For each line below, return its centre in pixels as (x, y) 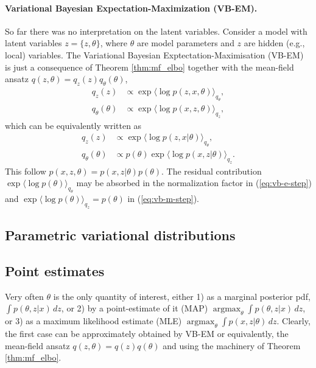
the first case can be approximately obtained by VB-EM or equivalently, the (147, 333)
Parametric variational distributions (120, 235)
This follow (26, 171)
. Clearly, (293, 321)
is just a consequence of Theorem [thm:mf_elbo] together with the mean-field (149, 67)
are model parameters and (185, 43)
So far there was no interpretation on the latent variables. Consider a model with (156, 31)
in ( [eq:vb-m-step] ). (163, 199)
